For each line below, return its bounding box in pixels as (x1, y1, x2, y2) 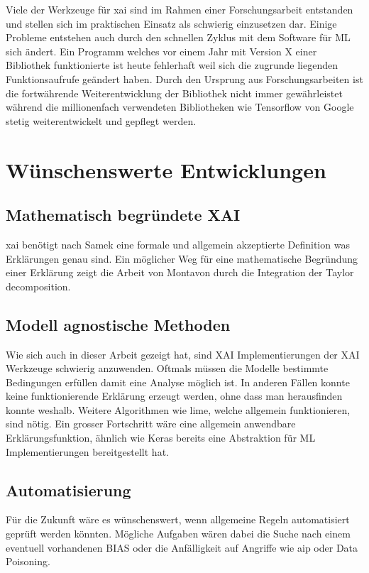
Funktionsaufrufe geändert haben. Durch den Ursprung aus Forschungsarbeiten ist (6, 71, 363, 86)
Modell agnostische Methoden (6, 313, 231, 335)
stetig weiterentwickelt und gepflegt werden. (6, 113, 197, 128)
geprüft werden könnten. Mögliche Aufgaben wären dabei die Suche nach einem (6, 526, 351, 541)
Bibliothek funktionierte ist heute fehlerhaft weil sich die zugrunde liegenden (6, 58, 338, 72)
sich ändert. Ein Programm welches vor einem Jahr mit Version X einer (6, 43, 317, 58)
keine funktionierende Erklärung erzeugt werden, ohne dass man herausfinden (6, 388, 343, 403)
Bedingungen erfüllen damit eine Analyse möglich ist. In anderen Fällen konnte (6, 374, 350, 389)
